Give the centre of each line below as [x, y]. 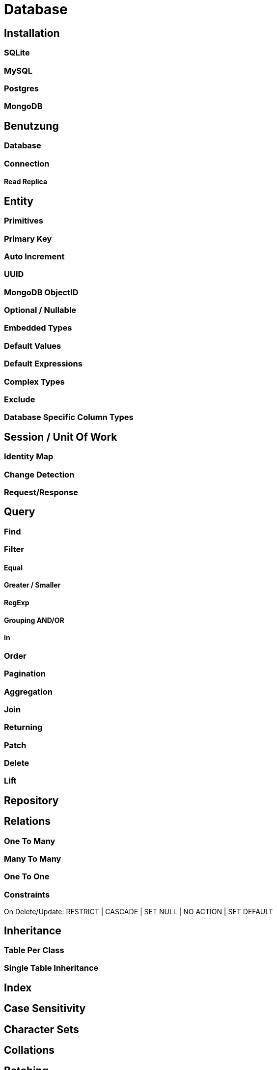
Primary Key [28, 239]
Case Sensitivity [45, 1009]
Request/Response [41, 492]
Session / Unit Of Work [61, 437]
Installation [32, 33]
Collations [29, 1050]
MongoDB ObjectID [41, 292]
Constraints [27, 894]
